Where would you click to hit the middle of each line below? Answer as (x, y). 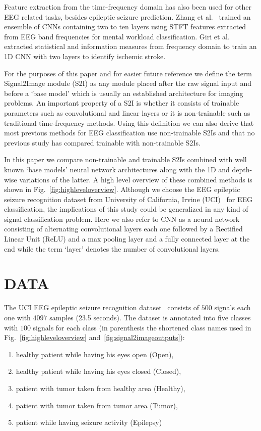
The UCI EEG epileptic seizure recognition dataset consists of (102, 307)
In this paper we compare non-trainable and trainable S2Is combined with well (125, 159)
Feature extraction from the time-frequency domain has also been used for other (128, 7)
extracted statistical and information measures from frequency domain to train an (130, 46)
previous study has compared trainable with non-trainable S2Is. (102, 142)
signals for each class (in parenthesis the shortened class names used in (142, 327)
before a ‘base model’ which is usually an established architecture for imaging (124, 93)
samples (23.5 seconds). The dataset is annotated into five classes (150, 317)
